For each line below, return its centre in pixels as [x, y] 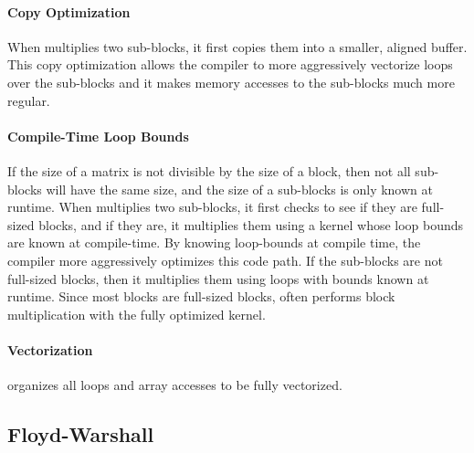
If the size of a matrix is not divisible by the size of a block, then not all [209, 170]
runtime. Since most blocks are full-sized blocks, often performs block [201, 296]
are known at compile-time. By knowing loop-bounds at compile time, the [214, 242]
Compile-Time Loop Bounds [98, 136]
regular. [29, 100]
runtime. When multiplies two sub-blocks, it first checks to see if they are [212, 207]
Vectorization [50, 349]
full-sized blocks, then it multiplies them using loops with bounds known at [218, 278]
